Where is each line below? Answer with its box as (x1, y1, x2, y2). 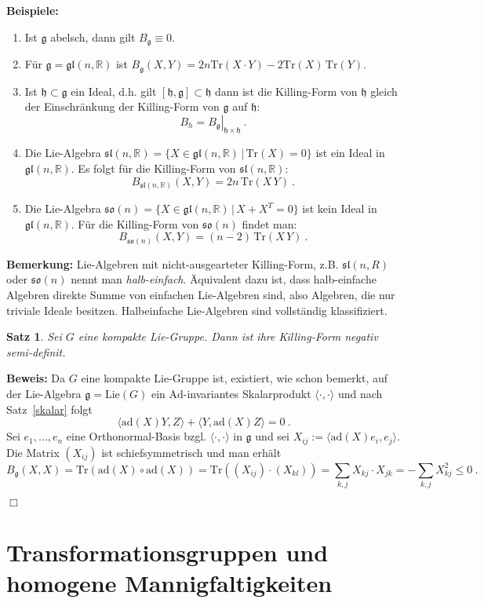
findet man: (242, 215, 297, 232)
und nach (337, 386, 383, 402)
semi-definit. (6, 343, 66, 360)
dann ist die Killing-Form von (214, 82, 358, 99)
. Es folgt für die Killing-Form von (71, 160, 236, 177)
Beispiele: (6, 2, 59, 18)
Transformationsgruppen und (6, 536, 329, 568)
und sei (255, 428, 289, 444)
